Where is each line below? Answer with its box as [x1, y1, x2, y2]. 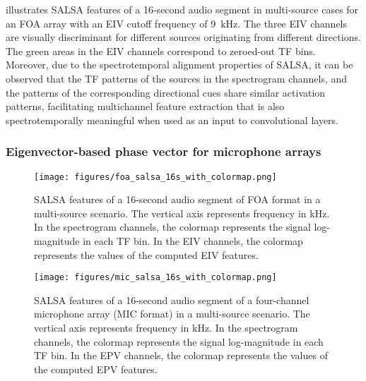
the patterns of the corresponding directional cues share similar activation [6, 85, 326, 99]
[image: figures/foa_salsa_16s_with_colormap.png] [34, 171, 277, 182]
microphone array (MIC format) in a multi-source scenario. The [34, 306, 310, 321]
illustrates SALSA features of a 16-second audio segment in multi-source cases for [6, 2, 359, 16]
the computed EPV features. [34, 361, 158, 376]
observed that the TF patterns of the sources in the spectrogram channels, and [6, 71, 348, 85]
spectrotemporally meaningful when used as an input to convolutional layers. [6, 112, 339, 127]
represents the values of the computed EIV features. [34, 247, 259, 262]
